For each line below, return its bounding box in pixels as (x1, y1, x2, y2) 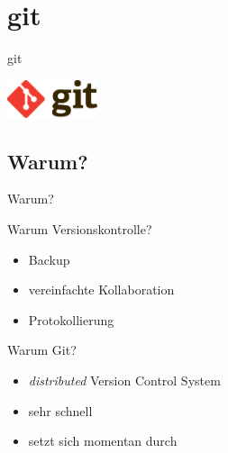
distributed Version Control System (28, 371, 221, 390)
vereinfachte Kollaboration (28, 280, 175, 299)
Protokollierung (28, 310, 114, 329)
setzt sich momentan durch (28, 431, 178, 450)
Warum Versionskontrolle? (7, 220, 152, 239)
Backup (28, 249, 70, 268)
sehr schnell (28, 401, 93, 420)
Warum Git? (7, 340, 77, 359)
